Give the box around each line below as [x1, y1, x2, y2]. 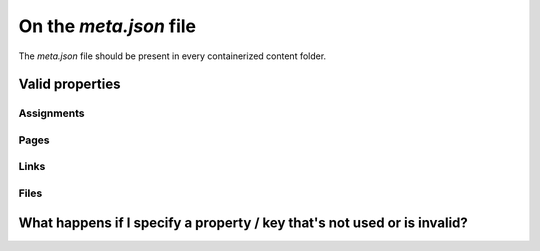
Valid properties [18, 76, 121, 93]
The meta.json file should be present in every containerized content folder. [18, 50, 327, 62]
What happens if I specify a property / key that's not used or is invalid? [18, 214, 469, 231]
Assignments [18, 106, 85, 120]
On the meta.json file [18, 15, 197, 37]
